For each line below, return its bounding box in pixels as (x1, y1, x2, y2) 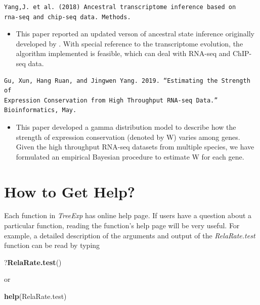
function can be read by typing (4, 240, 100, 250)
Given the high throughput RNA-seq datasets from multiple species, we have (16, 141, 254, 152)
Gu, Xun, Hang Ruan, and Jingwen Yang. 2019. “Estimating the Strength (4, 77, 250, 84)
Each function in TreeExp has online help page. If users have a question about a (4, 210, 252, 221)
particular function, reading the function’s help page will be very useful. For (4, 220, 240, 231)
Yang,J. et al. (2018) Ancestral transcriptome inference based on (4, 4, 236, 11)
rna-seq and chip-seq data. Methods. (4, 13, 131, 21)
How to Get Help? (4, 181, 136, 201)
